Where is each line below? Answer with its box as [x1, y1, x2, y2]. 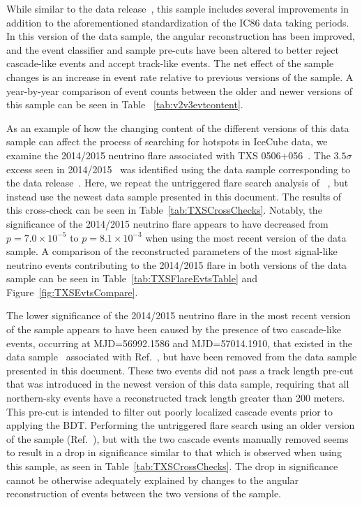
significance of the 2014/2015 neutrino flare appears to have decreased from [6, 216, 329, 230]
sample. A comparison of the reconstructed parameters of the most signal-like [6, 244, 338, 258]
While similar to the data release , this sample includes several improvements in [6, 1, 349, 15]
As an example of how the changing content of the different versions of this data [6, 120, 349, 135]
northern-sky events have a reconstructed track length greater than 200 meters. [6, 390, 345, 405]
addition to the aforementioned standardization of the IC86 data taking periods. [6, 15, 349, 29]
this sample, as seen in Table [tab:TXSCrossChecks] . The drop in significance [6, 459, 338, 473]
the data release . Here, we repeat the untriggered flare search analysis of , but [6, 175, 349, 190]
